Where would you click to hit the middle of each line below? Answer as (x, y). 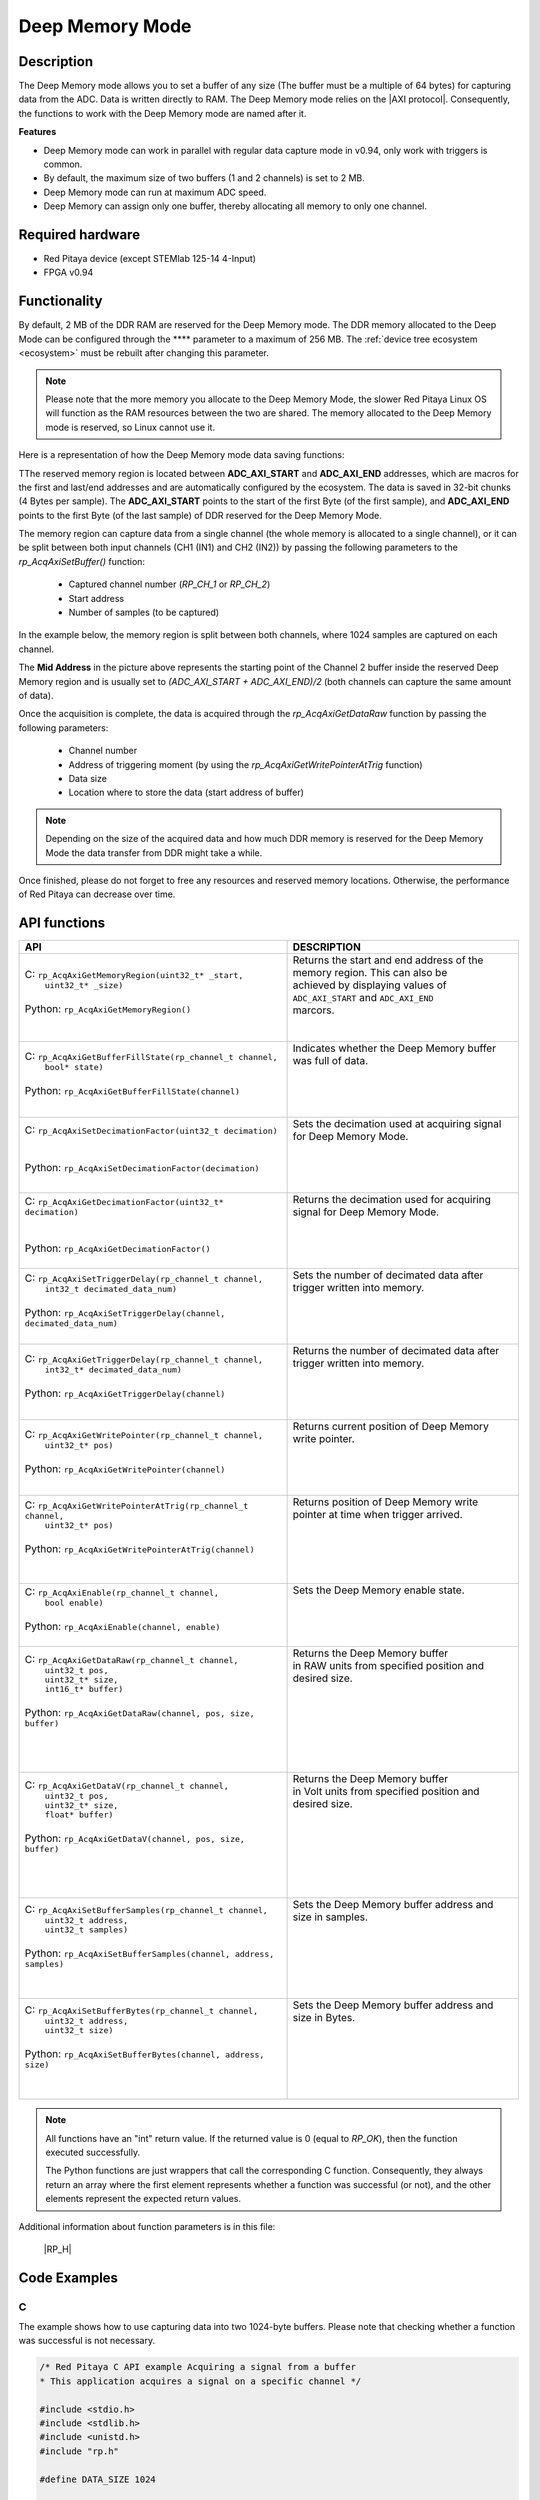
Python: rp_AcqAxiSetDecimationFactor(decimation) (142, 1168)
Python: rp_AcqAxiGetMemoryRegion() (108, 1008)
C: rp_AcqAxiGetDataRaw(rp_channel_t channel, (131, 1660)
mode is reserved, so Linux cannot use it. (130, 427)
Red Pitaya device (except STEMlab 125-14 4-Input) (150, 259)
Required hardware (79, 234)
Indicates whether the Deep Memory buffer (394, 1048)
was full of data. (330, 1061)
